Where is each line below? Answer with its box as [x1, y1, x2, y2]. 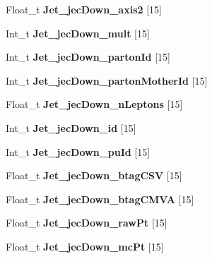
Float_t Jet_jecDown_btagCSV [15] [6, 168, 182, 183]
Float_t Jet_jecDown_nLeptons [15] [6, 97, 183, 112]
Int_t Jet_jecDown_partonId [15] [6, 49, 170, 64]
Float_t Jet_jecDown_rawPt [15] [6, 215, 167, 230]
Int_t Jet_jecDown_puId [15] [6, 144, 151, 159]
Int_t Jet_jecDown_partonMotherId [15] [6, 73, 208, 88]
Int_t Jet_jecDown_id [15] [6, 120, 136, 135]
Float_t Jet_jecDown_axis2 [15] [6, 2, 163, 16]
